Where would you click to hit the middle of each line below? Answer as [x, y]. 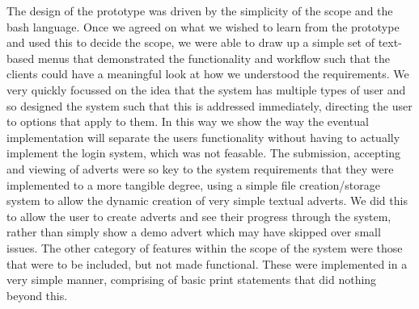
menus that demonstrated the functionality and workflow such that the [214, 58]
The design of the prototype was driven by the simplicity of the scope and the [200, 10]
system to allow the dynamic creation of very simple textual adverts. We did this [207, 200]
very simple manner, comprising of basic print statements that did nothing [192, 280]
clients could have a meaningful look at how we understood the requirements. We [208, 74]
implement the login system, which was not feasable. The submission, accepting [203, 153]
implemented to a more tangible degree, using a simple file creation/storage [193, 184]
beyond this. [37, 295]
